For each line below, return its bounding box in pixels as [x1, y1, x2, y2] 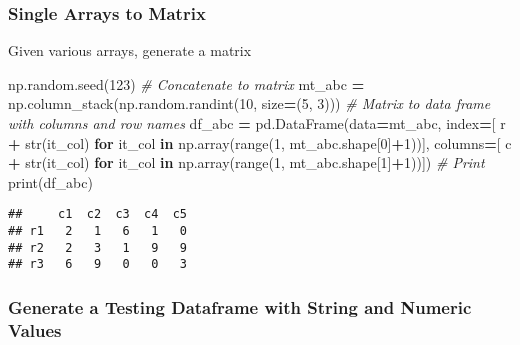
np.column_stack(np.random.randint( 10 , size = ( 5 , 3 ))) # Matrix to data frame [8, 93, 491, 114]
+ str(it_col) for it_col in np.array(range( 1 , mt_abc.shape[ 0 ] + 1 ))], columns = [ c [8, 132, 512, 153]
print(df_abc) [8, 171, 93, 192]
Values [8, 317, 62, 342]
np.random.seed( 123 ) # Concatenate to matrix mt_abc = [8, 73, 365, 94]
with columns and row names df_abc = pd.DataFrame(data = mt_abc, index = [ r [8, 113, 506, 133]
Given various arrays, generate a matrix [8, 40, 252, 61]
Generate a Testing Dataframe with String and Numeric [8, 294, 472, 319]
